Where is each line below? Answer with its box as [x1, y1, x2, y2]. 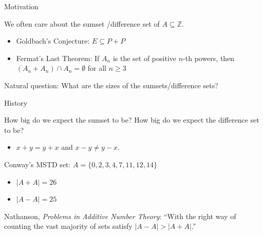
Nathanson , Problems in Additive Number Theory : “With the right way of [4, 210, 236, 221]
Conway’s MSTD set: [4, 159, 71, 169]
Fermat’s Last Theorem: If [16, 52, 100, 63]
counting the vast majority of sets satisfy [4, 221, 133, 231]
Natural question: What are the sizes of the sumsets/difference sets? [4, 80, 218, 90]
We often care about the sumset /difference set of [4, 18, 160, 29]
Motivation [4, 1, 39, 11]
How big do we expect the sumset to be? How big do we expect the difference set [4, 114, 259, 125]
